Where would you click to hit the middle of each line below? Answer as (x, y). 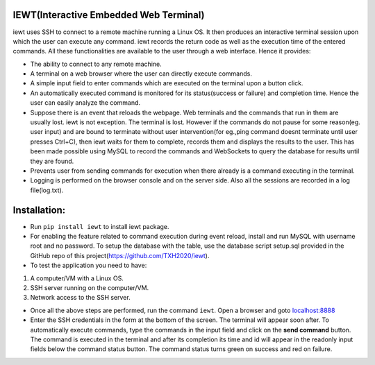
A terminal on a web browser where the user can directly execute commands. (141, 74)
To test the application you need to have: (89, 265)
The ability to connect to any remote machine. (96, 64)
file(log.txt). (47, 190)
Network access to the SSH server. (81, 298)
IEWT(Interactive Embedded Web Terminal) (109, 15)
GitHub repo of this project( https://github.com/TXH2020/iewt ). (120, 255)
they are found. (52, 161)
